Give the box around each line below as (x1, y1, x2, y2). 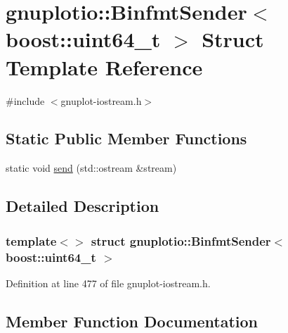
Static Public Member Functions (6, 127, 247, 149)
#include (6, 93, 45, 108)
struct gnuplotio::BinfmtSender (91, 232, 271, 249)
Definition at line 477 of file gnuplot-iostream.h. (6, 275, 211, 290)
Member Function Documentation (6, 310, 258, 332)
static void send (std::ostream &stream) (6, 161, 177, 175)
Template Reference (6, 52, 203, 81)
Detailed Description (6, 195, 159, 217)
